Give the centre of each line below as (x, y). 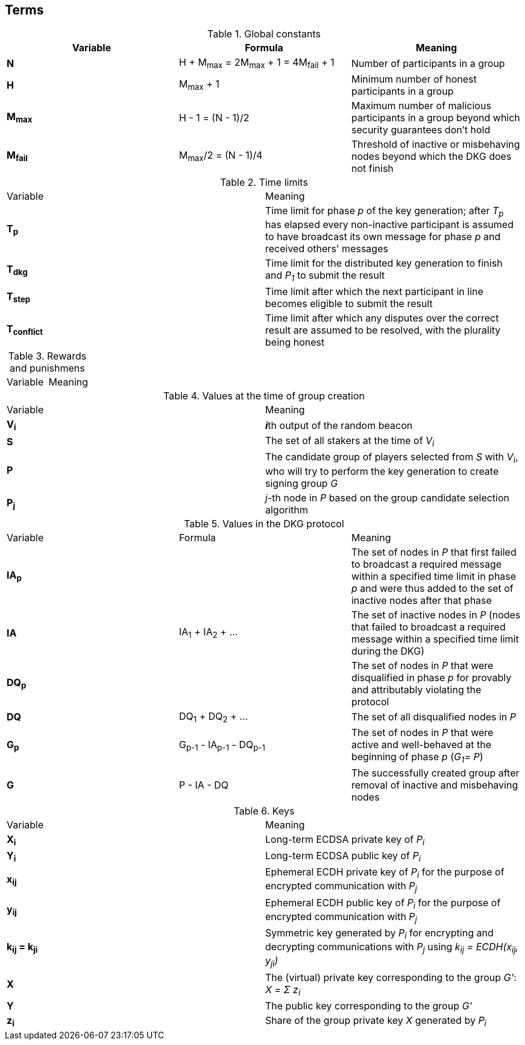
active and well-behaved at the (421, 744)
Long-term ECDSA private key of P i (345, 840)
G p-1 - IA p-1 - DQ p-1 (222, 745)
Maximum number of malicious (421, 105)
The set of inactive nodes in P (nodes (436, 615)
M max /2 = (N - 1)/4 (221, 156)
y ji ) (272, 962)
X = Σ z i (283, 990)
